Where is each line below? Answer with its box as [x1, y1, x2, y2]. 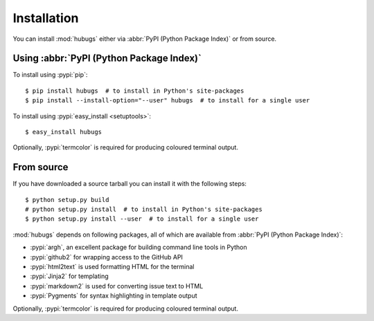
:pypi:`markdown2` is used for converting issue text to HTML [30, 282, 204, 290]
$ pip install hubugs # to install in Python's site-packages [25, 86, 244, 95]
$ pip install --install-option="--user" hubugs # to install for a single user [25, 97, 310, 104]
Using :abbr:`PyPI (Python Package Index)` [12, 53, 202, 64]
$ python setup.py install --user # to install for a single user [25, 215, 259, 223]
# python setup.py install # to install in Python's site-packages [25, 205, 262, 214]
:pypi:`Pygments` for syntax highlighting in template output [30, 291, 197, 300]
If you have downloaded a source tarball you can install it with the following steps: [12, 180, 247, 188]
